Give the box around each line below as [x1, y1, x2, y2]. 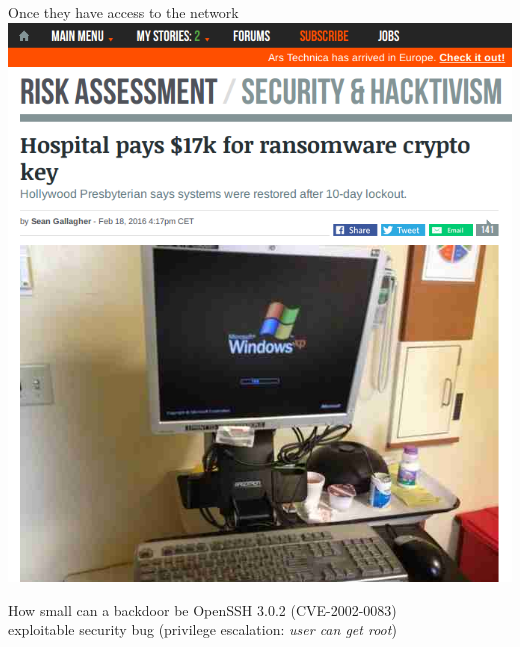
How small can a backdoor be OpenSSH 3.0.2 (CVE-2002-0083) [8, 599, 397, 620]
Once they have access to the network [8, 2, 239, 22]
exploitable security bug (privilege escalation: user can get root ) [8, 619, 397, 640]
